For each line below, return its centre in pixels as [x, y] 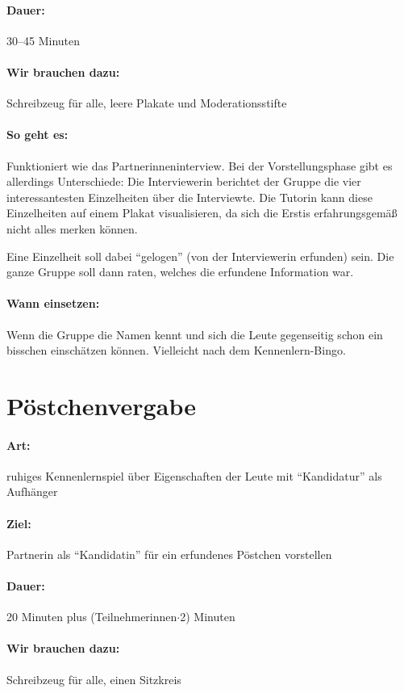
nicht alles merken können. [72, 228]
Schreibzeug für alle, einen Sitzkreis [94, 679]
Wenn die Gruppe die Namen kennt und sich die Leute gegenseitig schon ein [195, 334]
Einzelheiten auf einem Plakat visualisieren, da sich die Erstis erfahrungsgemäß [202, 213]
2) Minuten [208, 617]
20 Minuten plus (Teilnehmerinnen [92, 617]
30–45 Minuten [44, 40]
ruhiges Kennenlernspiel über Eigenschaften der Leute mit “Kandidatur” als [194, 475]
